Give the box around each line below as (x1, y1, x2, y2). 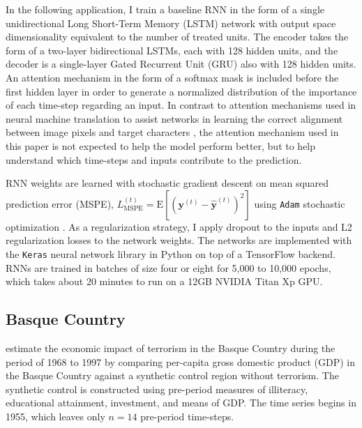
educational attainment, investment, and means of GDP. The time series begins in (6, 395, 356, 410)
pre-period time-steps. (140, 408, 234, 423)
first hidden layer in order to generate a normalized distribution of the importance (6, 84, 357, 98)
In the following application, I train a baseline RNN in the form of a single (6, 2, 325, 16)
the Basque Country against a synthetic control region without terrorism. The (6, 368, 339, 383)
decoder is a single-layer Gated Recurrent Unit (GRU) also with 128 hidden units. (6, 56, 356, 71)
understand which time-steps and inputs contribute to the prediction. (6, 152, 302, 167)
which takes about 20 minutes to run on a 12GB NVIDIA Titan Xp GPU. (6, 274, 323, 289)
